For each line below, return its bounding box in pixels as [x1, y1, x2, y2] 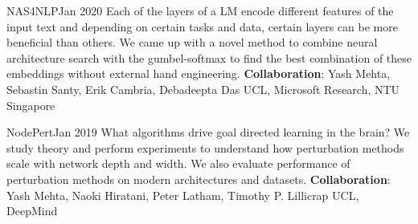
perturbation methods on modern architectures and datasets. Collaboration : [6, 170, 391, 187]
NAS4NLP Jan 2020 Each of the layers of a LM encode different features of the [6, 2, 394, 18]
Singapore [6, 96, 55, 113]
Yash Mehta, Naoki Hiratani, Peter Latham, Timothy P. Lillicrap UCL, [6, 186, 359, 203]
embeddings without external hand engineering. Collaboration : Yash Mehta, [6, 65, 391, 82]
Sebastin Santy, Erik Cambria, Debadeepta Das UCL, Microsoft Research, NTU [6, 80, 400, 97]
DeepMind [6, 202, 58, 219]
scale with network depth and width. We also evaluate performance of [6, 155, 350, 172]
